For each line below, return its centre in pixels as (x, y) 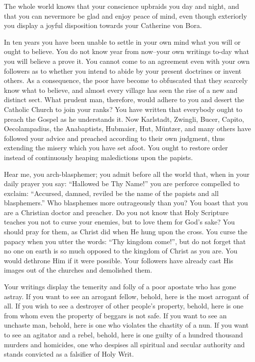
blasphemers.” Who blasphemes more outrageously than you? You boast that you (126, 203)
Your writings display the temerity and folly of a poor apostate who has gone (120, 287)
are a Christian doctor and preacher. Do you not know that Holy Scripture (116, 212)
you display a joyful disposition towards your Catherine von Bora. (103, 25)
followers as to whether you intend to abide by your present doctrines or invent (123, 70)
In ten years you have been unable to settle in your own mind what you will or (122, 42)
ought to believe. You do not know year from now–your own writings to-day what (127, 51)
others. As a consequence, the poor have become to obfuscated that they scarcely (126, 80)
